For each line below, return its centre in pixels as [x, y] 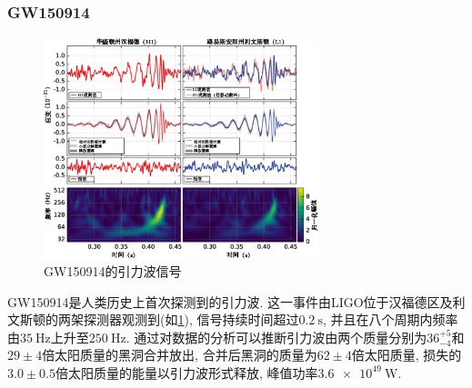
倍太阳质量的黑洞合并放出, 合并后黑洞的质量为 [180, 355]
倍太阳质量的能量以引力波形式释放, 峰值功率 [186, 372]
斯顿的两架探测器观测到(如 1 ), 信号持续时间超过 [159, 319]
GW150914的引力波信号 [113, 270]
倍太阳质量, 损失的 [407, 355]
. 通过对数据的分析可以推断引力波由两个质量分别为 [276, 337]
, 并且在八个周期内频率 [390, 319]
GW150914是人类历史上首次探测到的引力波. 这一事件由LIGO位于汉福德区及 [230, 301]
